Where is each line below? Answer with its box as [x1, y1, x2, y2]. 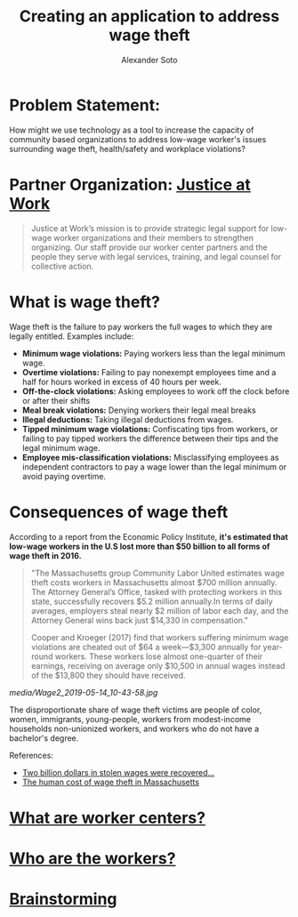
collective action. [30, 261, 94, 271]
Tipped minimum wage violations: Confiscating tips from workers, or [21, 423, 278, 434]
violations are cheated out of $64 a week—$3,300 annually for [30, 641, 262, 652]
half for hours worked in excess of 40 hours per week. [21, 376, 222, 387]
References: [9, 750, 53, 760]
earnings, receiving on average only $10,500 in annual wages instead [30, 660, 286, 671]
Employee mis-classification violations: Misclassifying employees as [21, 452, 279, 463]
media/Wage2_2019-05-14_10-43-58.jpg [9, 687, 158, 697]
